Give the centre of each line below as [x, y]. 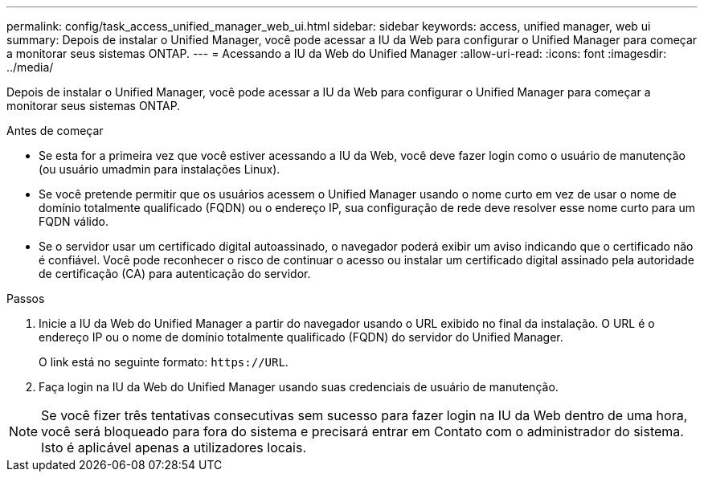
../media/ [30, 67]
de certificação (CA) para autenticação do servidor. [175, 274]
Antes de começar [55, 131]
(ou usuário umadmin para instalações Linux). [160, 169]
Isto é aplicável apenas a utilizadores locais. [174, 447]
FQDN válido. [74, 221]
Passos [26, 298]
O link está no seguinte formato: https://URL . [164, 362]
